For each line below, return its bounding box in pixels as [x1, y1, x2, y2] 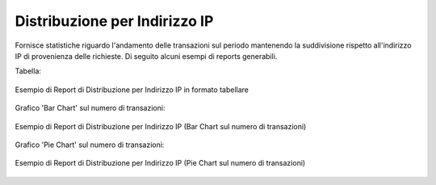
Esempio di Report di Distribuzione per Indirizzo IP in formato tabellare [15, 85, 249, 95]
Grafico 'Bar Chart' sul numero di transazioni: [15, 103, 166, 113]
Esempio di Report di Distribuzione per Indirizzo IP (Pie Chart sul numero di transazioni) [15, 158, 306, 168]
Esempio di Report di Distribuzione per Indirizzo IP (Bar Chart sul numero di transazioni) [15, 121, 307, 131]
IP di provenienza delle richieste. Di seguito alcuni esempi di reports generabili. [15, 51, 278, 61]
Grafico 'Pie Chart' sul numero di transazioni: [15, 140, 165, 149]
